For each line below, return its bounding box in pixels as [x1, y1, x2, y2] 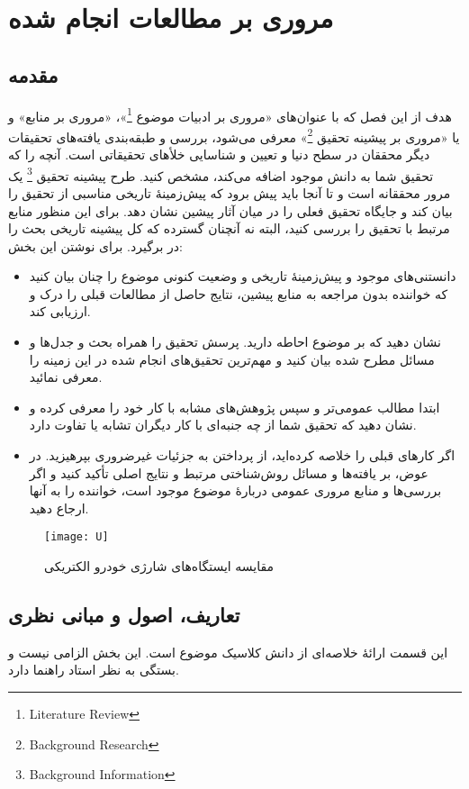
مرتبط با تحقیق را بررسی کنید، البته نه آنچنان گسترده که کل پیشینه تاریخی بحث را [8, 219, 450, 238]
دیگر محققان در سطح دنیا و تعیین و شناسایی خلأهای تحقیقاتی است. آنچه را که [8, 145, 430, 164]
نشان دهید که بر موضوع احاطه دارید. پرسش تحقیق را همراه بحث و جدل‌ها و [29, 332, 441, 351]
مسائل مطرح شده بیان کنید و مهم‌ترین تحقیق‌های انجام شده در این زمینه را [29, 349, 435, 368]
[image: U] [44, 531, 109, 544]
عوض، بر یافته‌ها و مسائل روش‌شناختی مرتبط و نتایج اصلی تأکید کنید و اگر [29, 463, 428, 482]
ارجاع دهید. [29, 498, 89, 517]
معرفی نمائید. [29, 367, 103, 386]
